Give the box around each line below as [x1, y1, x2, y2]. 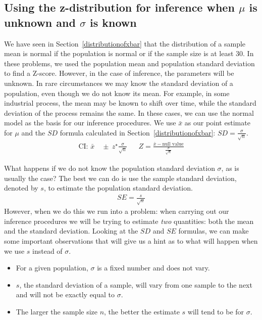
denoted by [4, 182, 38, 193]
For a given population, [16, 262, 88, 273]
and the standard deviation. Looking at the [4, 225, 138, 236]
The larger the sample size [16, 306, 97, 316]
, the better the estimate [104, 306, 180, 316]
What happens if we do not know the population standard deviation [4, 162, 215, 173]
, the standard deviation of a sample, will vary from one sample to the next [19, 279, 252, 290]
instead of [32, 245, 63, 256]
